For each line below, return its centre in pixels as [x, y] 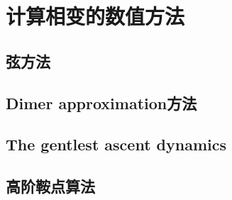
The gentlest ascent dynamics [116, 144]
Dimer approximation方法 [101, 102]
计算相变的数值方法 [95, 16]
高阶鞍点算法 [50, 186]
